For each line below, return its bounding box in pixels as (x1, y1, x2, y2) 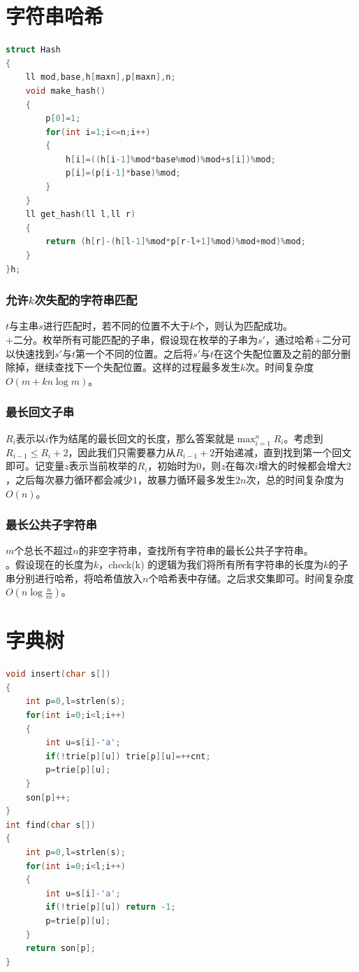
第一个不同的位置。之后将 (75, 346, 193, 360)
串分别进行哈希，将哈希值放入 (6, 570, 142, 585)
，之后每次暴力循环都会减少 (6, 472, 133, 486)
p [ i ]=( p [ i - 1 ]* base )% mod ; (65, 168, 181, 178)
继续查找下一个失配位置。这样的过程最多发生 (34, 360, 240, 374)
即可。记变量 (6, 458, 64, 473)
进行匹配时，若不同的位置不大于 (43, 318, 190, 333)
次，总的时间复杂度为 (246, 472, 344, 486)
